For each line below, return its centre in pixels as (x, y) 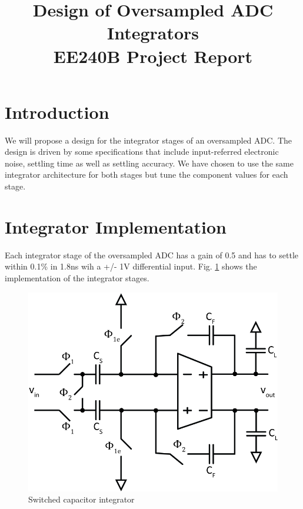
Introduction (57, 112)
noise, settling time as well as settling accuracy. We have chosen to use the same (149, 163)
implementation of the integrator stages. (77, 277)
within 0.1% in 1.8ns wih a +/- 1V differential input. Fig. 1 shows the (131, 266)
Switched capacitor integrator (81, 499)
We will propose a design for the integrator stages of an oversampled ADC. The (149, 140)
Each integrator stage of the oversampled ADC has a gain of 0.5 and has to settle (152, 254)
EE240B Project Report (153, 56)
